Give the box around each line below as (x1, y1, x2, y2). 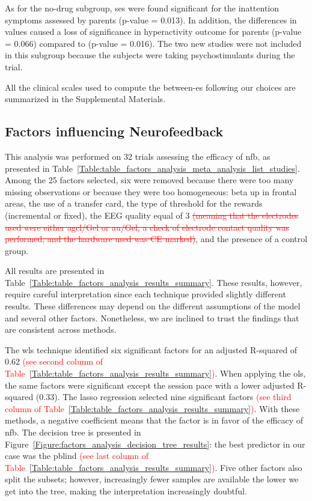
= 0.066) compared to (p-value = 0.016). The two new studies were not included (5, 37, 302, 49)
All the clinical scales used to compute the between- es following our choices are (5, 80, 296, 93)
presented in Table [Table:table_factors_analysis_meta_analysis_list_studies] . (5, 162, 300, 174)
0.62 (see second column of (5, 355, 103, 368)
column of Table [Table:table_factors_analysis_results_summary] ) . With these (5, 402, 300, 414)
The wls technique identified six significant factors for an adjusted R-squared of (5, 343, 298, 356)
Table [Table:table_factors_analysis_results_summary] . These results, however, (5, 276, 302, 288)
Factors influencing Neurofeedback (5, 122, 224, 141)
